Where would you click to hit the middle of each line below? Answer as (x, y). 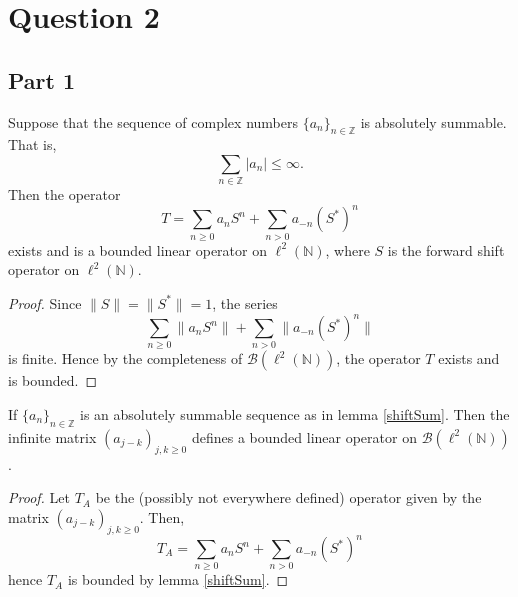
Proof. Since (45, 302)
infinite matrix (52, 436)
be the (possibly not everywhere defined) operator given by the (288, 497)
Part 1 (42, 79)
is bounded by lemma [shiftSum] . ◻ (178, 579)
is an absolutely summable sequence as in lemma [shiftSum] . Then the (295, 413)
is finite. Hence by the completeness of (125, 358)
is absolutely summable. (433, 121)
